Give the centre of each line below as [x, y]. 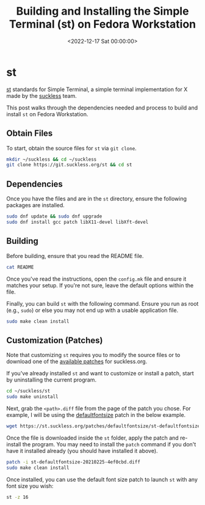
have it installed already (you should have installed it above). [82, 451]
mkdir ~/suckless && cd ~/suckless [52, 159]
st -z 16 [17, 497]
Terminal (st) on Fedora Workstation [103, 24]
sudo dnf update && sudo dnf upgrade [54, 216]
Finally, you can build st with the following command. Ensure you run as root [103, 303]
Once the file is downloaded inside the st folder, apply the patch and [92, 438]
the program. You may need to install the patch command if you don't [109, 444]
